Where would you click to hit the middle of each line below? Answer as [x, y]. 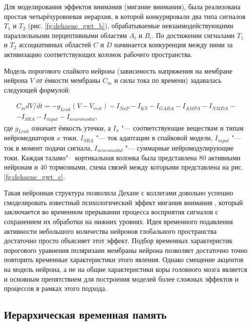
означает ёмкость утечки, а [71, 127]
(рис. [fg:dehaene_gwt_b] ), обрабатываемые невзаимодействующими [131, 26]
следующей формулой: [37, 89]
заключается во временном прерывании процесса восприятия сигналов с [111, 212]
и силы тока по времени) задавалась [168, 80]
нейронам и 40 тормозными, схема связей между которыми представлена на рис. [124, 167]
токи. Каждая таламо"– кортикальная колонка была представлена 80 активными [122, 157]
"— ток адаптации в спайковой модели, [154, 138]
